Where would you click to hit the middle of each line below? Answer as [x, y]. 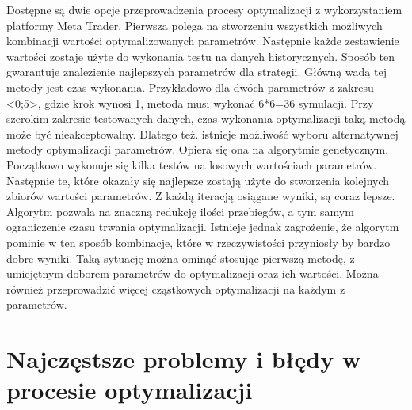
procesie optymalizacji [130, 390]
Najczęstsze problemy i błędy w [184, 359]
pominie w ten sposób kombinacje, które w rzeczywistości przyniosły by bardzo [198, 242]
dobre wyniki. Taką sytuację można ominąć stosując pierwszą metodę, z [181, 258]
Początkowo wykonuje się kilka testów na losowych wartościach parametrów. [192, 164]
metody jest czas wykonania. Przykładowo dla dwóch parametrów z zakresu [190, 87]
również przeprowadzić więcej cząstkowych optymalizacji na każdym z [176, 289]
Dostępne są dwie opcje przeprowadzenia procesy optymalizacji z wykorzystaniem [204, 9]
